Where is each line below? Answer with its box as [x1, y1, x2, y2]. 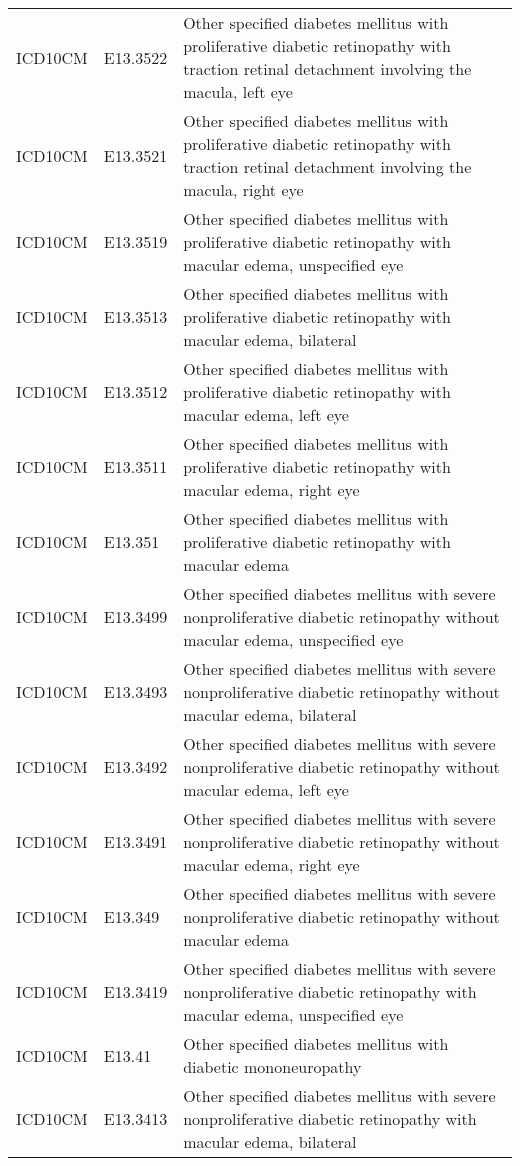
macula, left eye [183, 80, 293, 103]
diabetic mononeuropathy [183, 1055, 362, 1078]
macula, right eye [183, 178, 304, 201]
